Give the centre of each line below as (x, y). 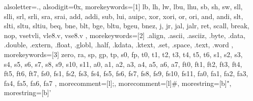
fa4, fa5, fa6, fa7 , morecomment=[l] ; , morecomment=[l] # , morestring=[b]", (118, 83)
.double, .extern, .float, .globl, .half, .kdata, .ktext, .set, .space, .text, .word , (119, 45)
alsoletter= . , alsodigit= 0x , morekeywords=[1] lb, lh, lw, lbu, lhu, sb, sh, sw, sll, (123, 6)
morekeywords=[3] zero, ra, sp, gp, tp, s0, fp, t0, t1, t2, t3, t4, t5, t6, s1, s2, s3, (123, 54)
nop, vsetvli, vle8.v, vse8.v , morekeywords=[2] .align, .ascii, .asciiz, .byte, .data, (125, 35)
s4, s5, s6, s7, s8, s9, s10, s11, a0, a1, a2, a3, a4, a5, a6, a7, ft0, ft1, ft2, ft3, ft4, (123, 64)
